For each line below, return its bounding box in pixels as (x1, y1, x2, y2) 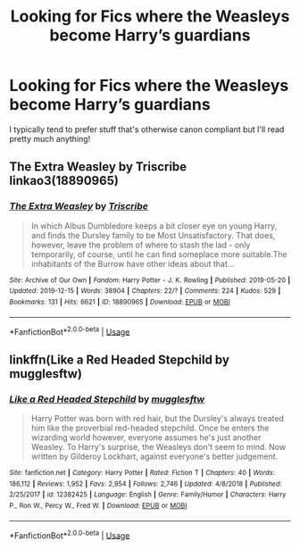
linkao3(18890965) (9, 173, 119, 188)
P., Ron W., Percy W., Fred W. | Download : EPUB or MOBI (9, 501, 187, 510)
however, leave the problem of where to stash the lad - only (30, 239, 251, 250)
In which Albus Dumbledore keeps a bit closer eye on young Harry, (30, 221, 278, 231)
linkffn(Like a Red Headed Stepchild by (9, 352, 230, 367)
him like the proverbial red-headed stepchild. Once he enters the (30, 422, 270, 433)
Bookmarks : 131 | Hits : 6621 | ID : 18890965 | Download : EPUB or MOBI (9, 297, 230, 306)
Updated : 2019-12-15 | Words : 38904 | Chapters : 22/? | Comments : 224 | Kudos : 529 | (9, 287, 281, 296)
